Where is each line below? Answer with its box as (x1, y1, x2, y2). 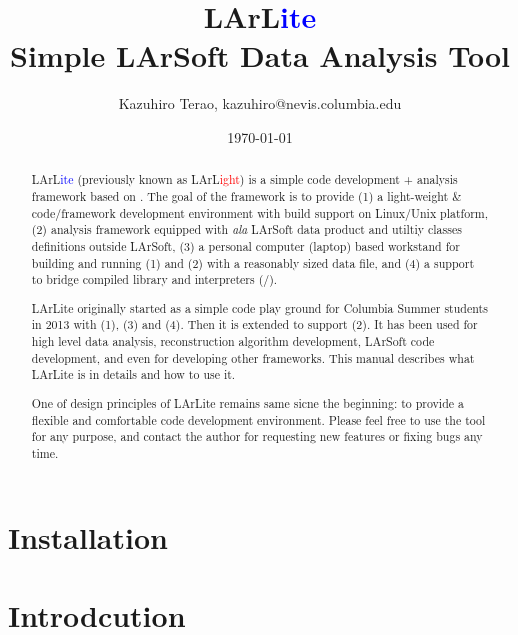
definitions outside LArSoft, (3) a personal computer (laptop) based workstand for (31, 237, 460, 254)
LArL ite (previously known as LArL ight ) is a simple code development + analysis (31, 171, 458, 188)
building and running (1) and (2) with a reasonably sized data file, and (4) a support (31, 254, 475, 271)
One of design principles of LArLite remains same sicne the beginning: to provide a (31, 394, 464, 411)
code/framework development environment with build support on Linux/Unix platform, (31, 204, 489, 221)
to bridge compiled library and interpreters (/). (31, 271, 278, 288)
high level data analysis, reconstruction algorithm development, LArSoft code (31, 333, 435, 350)
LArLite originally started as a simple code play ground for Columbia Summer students (31, 299, 488, 316)
